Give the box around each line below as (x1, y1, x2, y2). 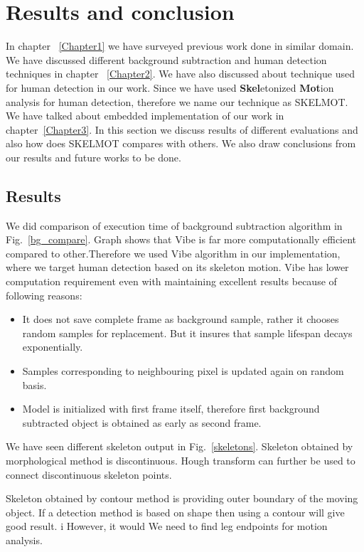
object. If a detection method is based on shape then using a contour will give (6, 504, 345, 519)
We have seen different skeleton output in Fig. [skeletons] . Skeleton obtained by (6, 439, 353, 454)
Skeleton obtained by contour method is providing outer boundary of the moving (6, 491, 358, 506)
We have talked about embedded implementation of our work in (6, 108, 284, 123)
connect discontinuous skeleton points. (6, 467, 172, 482)
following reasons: (6, 287, 82, 302)
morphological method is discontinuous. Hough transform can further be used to (6, 452, 355, 467)
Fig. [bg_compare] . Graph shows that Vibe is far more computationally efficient (6, 232, 357, 247)
